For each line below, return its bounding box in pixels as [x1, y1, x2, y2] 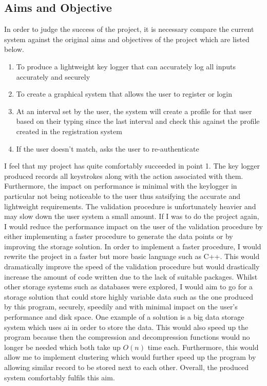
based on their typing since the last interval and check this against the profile [16, 116, 260, 126]
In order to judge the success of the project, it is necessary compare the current [4, 24, 254, 34]
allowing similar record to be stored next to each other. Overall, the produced [4, 362, 249, 373]
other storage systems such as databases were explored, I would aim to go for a [4, 281, 253, 292]
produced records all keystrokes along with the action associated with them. [4, 170, 243, 181]
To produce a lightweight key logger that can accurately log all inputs [16, 61, 236, 71]
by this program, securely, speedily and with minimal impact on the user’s [4, 301, 238, 312]
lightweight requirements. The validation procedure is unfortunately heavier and [4, 200, 256, 211]
